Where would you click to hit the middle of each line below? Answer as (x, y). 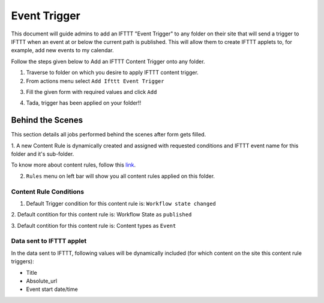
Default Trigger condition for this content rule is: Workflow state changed (121, 203)
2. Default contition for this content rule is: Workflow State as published (101, 215)
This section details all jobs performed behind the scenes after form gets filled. (109, 135)
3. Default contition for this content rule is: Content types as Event (94, 225)
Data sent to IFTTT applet (49, 241)
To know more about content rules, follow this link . (73, 165)
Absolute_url (41, 281)
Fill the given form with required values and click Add (91, 92)
